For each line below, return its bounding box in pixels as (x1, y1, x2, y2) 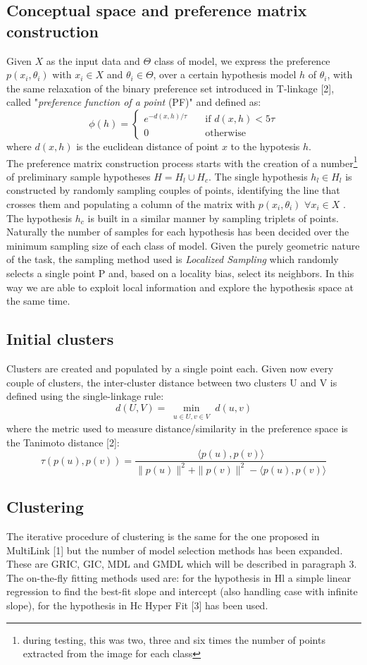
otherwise (205, 128, 247, 139)
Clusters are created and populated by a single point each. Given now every (6, 360, 334, 375)
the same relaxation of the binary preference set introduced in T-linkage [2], (6, 80, 335, 95)
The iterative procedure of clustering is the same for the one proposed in (6, 528, 320, 543)
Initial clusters (6, 328, 114, 350)
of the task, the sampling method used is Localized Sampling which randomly (6, 252, 339, 267)
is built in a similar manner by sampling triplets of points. (87, 210, 339, 225)
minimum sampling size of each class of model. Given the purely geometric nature (6, 238, 360, 252)
